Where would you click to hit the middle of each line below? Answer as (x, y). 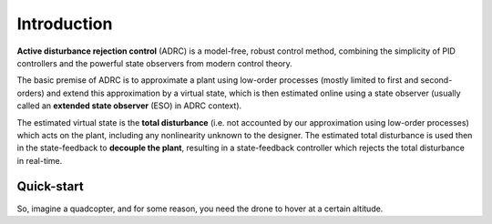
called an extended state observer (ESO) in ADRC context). (129, 106)
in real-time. (40, 160)
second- (436, 80)
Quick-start (50, 187)
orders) (31, 93)
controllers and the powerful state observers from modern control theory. (155, 63)
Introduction (65, 24)
